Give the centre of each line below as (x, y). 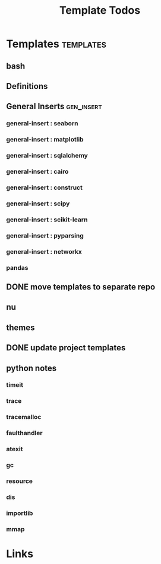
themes (20, 327)
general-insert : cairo (37, 172)
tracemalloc (24, 417)
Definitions (27, 86)
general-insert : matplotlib (45, 140)
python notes (31, 368)
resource (20, 481)
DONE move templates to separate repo (81, 287)
